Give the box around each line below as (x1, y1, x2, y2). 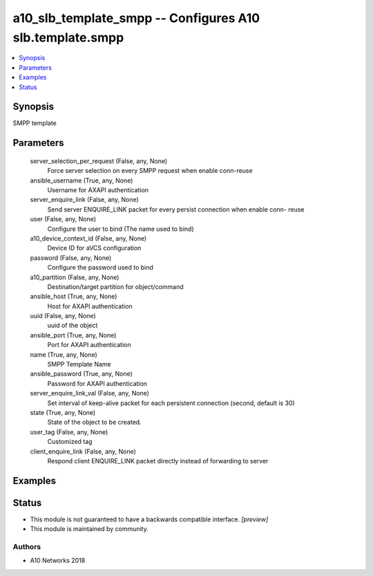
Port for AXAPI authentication (47, 341, 131, 349)
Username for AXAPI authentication (47, 186, 149, 194)
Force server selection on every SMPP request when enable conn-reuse (47, 167, 253, 175)
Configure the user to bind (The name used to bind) (47, 225, 195, 233)
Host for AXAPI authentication (47, 301, 133, 310)
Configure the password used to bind (47, 263, 153, 272)
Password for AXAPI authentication (47, 379, 148, 387)
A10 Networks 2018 (30, 557, 86, 565)
